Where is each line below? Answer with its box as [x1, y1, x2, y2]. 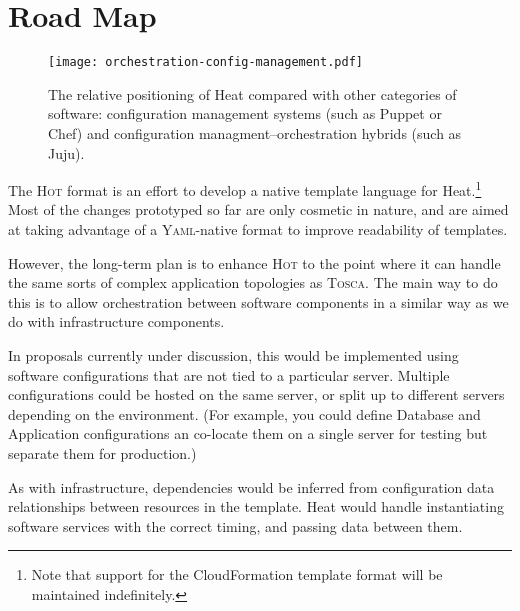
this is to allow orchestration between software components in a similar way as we [8, 291, 509, 312]
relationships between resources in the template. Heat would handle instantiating [8, 496, 504, 517]
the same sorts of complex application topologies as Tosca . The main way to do [8, 272, 498, 293]
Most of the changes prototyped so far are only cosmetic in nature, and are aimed [8, 199, 509, 220]
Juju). [48, 142, 85, 163]
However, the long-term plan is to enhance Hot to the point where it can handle [8, 252, 501, 273]
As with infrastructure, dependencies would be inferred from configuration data [8, 476, 495, 497]
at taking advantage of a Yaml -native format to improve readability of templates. [8, 219, 508, 239]
